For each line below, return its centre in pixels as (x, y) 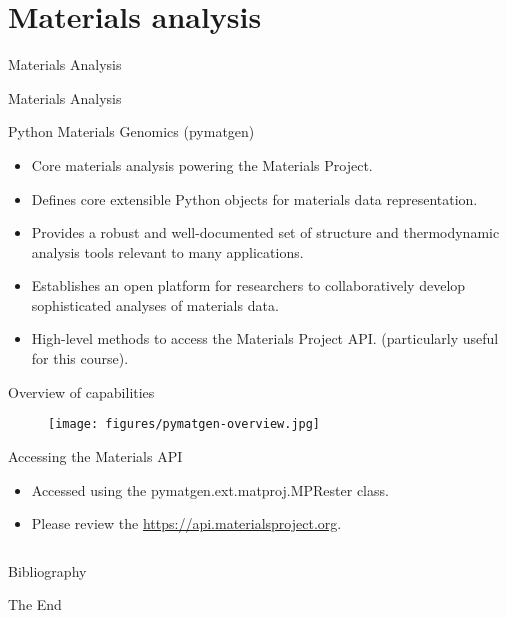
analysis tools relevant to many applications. (167, 251)
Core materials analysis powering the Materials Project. (202, 164)
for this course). (80, 358)
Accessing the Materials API (95, 455)
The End (35, 604)
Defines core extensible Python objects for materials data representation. (254, 198)
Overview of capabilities (81, 391)
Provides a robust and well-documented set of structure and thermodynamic (265, 232)
